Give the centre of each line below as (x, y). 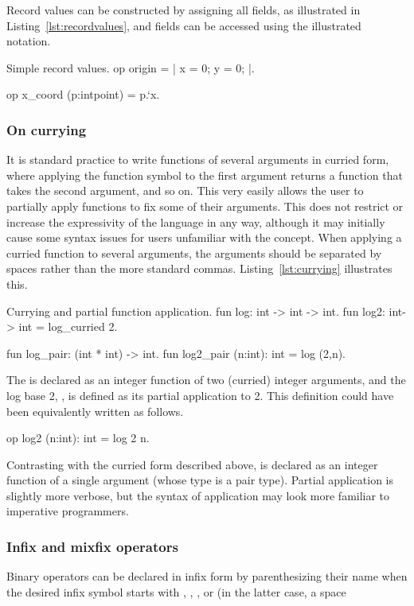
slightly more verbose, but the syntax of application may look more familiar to (198, 495)
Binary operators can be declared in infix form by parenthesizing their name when (207, 576)
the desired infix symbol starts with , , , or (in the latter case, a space (176, 591)
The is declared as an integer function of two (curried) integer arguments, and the (206, 380)
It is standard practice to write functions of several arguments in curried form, (198, 159)
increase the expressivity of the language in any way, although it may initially (196, 221)
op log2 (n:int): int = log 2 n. (78, 438)
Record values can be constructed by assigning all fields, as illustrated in (184, 10)
